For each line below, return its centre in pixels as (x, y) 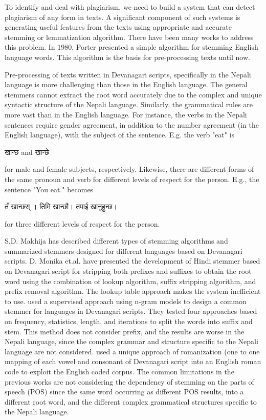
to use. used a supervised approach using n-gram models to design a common (126, 301)
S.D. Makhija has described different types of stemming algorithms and (116, 241)
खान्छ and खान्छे (27, 152)
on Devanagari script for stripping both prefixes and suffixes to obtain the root (128, 271)
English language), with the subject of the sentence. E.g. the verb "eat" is (120, 135)
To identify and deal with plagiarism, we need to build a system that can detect (130, 7)
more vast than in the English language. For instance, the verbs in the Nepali (126, 114)
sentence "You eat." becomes (49, 189)
